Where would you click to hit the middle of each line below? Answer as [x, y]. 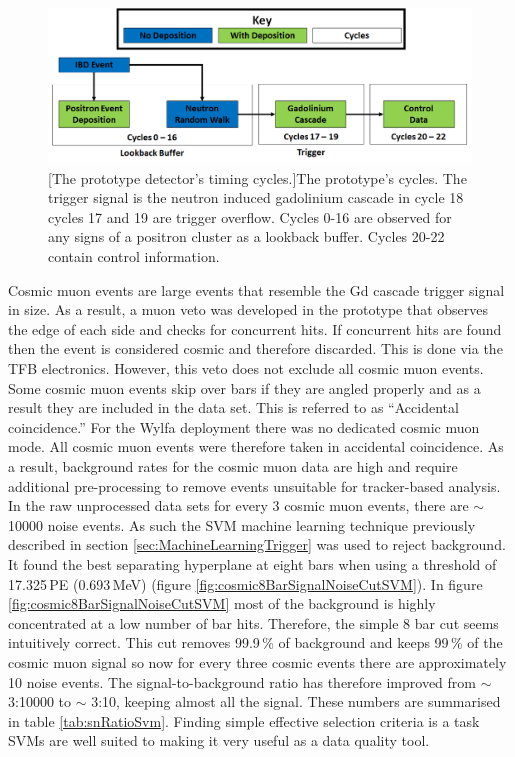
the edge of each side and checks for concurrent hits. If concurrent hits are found [255, 328]
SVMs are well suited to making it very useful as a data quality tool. [219, 740]
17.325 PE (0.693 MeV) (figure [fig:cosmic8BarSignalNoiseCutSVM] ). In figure [245, 583]
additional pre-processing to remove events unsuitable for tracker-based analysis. [254, 485]
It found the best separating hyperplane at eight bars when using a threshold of [252, 563]
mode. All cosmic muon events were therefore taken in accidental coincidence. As [256, 446]
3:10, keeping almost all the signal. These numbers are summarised [296, 701]
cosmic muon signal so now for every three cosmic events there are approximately [257, 661]
